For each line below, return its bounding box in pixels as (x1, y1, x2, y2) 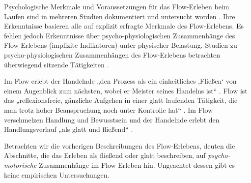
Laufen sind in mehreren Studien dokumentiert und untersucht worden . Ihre (4, 11, 235, 21)
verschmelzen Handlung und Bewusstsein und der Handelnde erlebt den (4, 114, 220, 124)
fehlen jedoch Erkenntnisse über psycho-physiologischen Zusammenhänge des (4, 30, 235, 40)
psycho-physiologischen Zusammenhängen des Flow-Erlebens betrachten (4, 49, 220, 60)
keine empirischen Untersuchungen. (4, 169, 110, 180)
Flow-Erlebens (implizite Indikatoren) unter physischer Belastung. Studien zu (4, 40, 237, 50)
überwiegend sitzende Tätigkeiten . (4, 59, 109, 69)
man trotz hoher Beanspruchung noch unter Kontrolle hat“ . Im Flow (4, 104, 213, 115)
